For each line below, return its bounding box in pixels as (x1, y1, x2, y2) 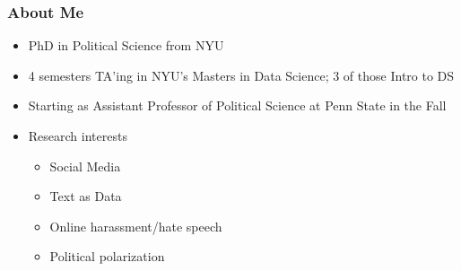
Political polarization (49, 247, 165, 266)
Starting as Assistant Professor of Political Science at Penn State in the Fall (28, 96, 447, 115)
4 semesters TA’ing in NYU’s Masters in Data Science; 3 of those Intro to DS (28, 66, 455, 84)
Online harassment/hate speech (49, 216, 222, 235)
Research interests (28, 127, 127, 144)
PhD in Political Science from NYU (28, 36, 224, 55)
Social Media (49, 156, 121, 175)
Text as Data (49, 187, 122, 205)
